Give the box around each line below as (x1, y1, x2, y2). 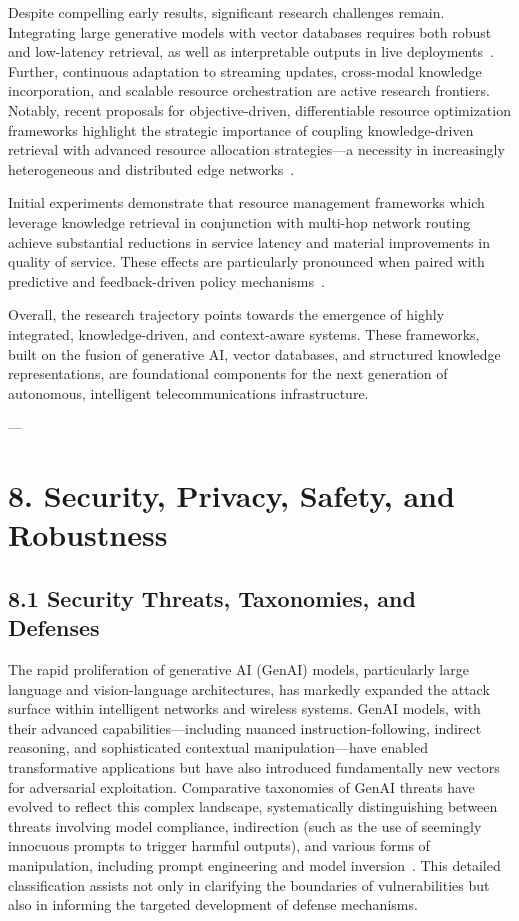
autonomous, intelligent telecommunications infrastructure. (8, 382, 369, 403)
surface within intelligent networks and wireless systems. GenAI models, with (8, 698, 481, 719)
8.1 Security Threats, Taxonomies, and (8, 582, 416, 613)
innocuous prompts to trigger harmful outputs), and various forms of (8, 835, 430, 856)
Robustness (8, 514, 168, 555)
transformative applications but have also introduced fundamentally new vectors (8, 757, 500, 777)
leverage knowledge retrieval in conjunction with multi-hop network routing (8, 211, 471, 232)
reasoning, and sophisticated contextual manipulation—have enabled (8, 737, 428, 758)
